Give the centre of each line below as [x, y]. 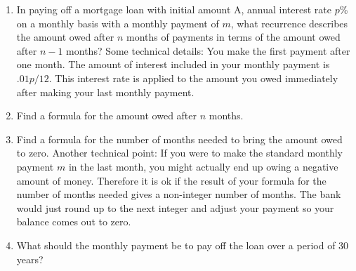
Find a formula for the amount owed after [107, 115]
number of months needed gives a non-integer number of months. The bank [179, 194]
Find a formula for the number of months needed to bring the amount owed [179, 139]
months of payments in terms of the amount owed [233, 37]
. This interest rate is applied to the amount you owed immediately [193, 78]
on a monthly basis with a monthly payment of [118, 23]
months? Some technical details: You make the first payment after [208, 50]
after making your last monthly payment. [105, 92]
